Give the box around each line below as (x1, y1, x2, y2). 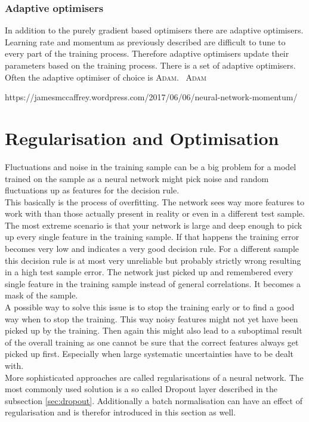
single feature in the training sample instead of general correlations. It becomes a (5, 277, 301, 289)
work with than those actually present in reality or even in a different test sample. (5, 207, 305, 220)
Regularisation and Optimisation (5, 125, 279, 150)
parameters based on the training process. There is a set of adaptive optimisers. (5, 59, 296, 71)
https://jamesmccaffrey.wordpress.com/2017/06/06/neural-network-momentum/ (5, 91, 298, 103)
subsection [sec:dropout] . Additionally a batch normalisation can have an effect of (5, 394, 302, 406)
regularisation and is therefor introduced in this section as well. (5, 406, 236, 418)
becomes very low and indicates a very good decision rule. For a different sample (5, 242, 299, 255)
